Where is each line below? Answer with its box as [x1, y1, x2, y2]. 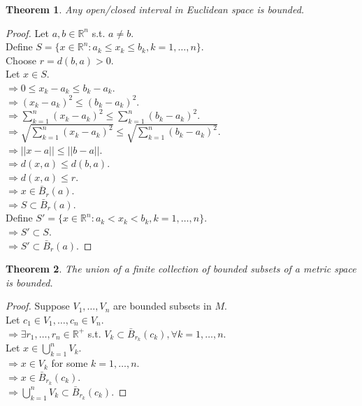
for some [51, 356, 88, 370]
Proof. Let [6, 25, 49, 40]
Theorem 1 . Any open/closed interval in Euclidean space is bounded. [6, 2, 305, 16]
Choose [6, 52, 37, 67]
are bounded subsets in [113, 298, 212, 313]
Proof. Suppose [6, 298, 70, 313]
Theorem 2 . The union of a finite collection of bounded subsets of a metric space [6, 261, 356, 276]
